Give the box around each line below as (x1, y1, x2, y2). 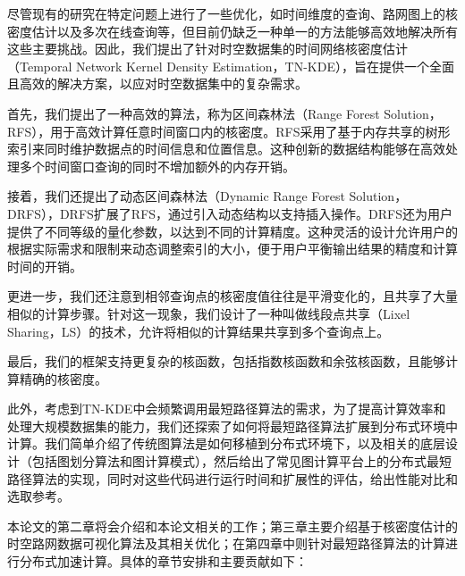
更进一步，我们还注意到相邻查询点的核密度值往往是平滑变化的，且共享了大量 (7, 287, 458, 305)
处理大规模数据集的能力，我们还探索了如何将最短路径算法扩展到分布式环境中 (7, 416, 458, 435)
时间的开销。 (7, 256, 82, 275)
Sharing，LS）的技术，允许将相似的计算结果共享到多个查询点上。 (7, 321, 390, 340)
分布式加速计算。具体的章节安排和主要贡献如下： (19, 552, 308, 571)
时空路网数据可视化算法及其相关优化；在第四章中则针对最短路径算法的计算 (7, 534, 445, 553)
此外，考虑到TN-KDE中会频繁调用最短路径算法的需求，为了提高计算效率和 (7, 399, 446, 418)
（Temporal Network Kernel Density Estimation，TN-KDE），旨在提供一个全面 (7, 56, 454, 75)
